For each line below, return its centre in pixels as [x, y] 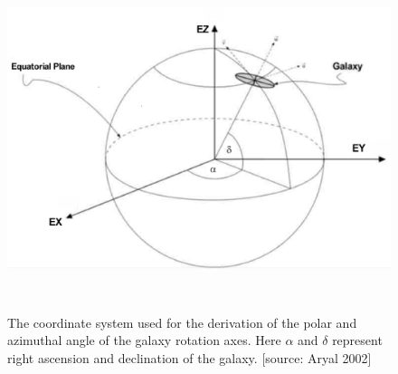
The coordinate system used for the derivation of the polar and [182, 322]
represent [357, 340]
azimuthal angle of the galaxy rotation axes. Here [144, 340]
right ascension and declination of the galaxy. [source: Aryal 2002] [190, 357]
